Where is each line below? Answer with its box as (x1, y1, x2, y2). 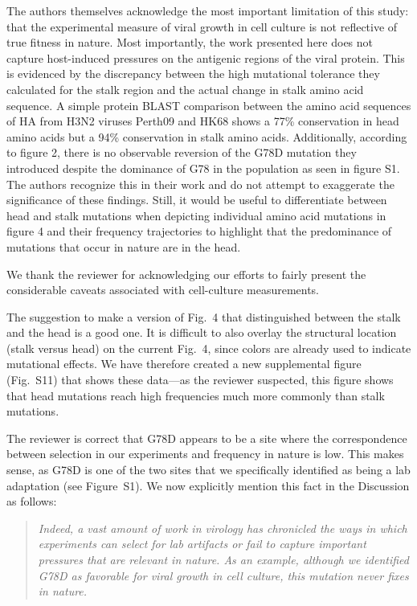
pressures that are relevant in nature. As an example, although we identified (38, 551, 409, 567)
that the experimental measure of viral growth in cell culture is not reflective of (6, 18, 398, 35)
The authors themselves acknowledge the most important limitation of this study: (6, 2, 409, 18)
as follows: (6, 493, 57, 510)
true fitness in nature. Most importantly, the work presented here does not (6, 34, 374, 51)
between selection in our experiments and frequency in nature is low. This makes (6, 445, 404, 462)
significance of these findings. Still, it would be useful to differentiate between (6, 191, 387, 208)
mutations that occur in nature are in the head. (6, 238, 241, 255)
